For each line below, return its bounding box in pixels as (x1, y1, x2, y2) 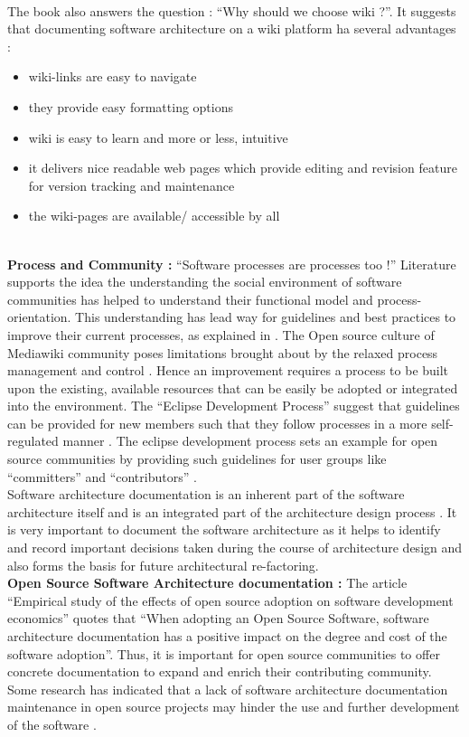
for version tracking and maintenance (28, 175, 235, 194)
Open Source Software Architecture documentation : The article (7, 573, 408, 592)
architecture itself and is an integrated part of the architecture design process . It (7, 502, 457, 521)
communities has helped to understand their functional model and (7, 289, 373, 308)
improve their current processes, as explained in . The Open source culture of (7, 325, 435, 344)
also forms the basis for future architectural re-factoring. (7, 555, 319, 574)
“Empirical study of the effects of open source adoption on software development (7, 591, 454, 609)
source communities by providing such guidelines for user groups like (7, 449, 387, 468)
